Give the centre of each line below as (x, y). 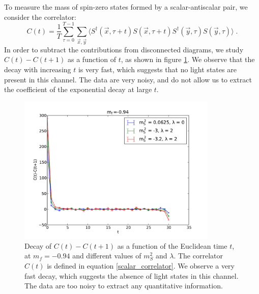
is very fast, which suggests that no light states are (157, 69)
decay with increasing (38, 69)
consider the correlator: (40, 17)
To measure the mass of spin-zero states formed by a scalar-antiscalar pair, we (126, 7)
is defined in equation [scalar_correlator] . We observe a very (141, 265)
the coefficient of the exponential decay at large (78, 89)
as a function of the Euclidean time (172, 245)
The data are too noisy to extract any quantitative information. (124, 286)
